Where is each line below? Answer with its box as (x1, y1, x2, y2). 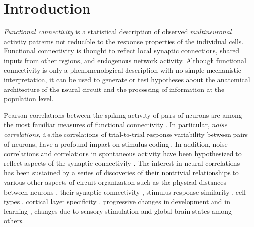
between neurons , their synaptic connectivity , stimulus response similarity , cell (4, 186, 246, 197)
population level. (4, 93, 54, 104)
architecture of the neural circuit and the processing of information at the (4, 84, 225, 94)
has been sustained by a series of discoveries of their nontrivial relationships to (4, 167, 239, 178)
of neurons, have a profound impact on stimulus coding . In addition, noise (4, 138, 228, 149)
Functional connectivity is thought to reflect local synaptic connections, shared (4, 45, 240, 56)
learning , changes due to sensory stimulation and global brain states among (4, 205, 232, 216)
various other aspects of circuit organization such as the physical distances (4, 177, 226, 187)
